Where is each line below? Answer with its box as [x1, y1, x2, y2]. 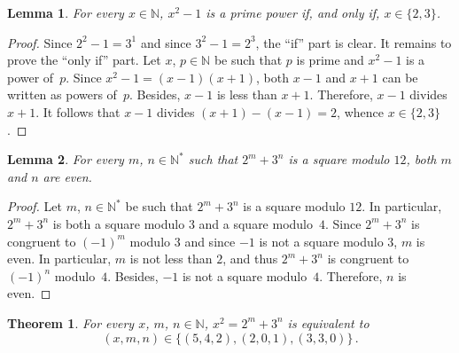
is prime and [296, 51, 364, 69]
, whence [337, 102, 384, 121]
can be [382, 67, 418, 86]
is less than [216, 85, 277, 104]
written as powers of [7, 85, 117, 104]
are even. [43, 167, 92, 185]
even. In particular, [7, 249, 112, 268]
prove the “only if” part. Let [7, 51, 161, 69]
